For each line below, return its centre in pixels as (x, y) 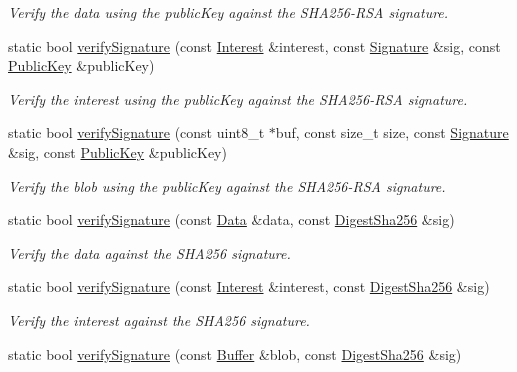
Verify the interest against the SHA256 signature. (159, 319)
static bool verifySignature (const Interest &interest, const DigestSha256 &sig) (249, 286)
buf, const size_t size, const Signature (392, 132)
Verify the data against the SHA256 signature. (149, 252)
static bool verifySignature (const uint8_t (136, 132)
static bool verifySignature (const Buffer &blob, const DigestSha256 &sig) (235, 353)
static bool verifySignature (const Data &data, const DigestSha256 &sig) (231, 219)
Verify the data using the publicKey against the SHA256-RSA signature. (228, 12)
